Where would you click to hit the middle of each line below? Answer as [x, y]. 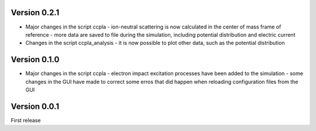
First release [26, 120]
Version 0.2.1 [35, 13]
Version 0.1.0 [35, 60]
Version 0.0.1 [35, 106]
